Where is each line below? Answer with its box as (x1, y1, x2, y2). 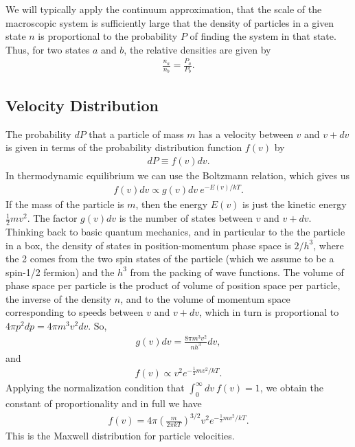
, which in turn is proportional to (198, 305, 339, 319)
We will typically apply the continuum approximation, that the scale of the (5, 2, 322, 16)
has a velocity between (198, 126, 293, 141)
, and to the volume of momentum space (120, 291, 290, 306)
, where (313, 238, 344, 252)
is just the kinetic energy (242, 197, 347, 211)
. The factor (27, 211, 78, 225)
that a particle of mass (89, 126, 184, 141)
